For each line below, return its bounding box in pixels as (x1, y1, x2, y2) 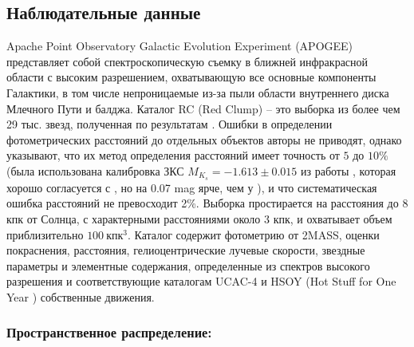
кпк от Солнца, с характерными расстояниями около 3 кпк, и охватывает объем (6, 211, 392, 227)
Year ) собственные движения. (6, 288, 155, 305)
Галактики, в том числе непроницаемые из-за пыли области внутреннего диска (6, 84, 389, 101)
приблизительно (6, 226, 84, 243)
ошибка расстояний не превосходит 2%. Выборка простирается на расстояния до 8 (6, 195, 408, 211)
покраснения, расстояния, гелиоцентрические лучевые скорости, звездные (6, 242, 365, 258)
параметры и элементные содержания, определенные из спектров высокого (6, 257, 370, 274)
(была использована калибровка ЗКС (6, 162, 184, 179)
